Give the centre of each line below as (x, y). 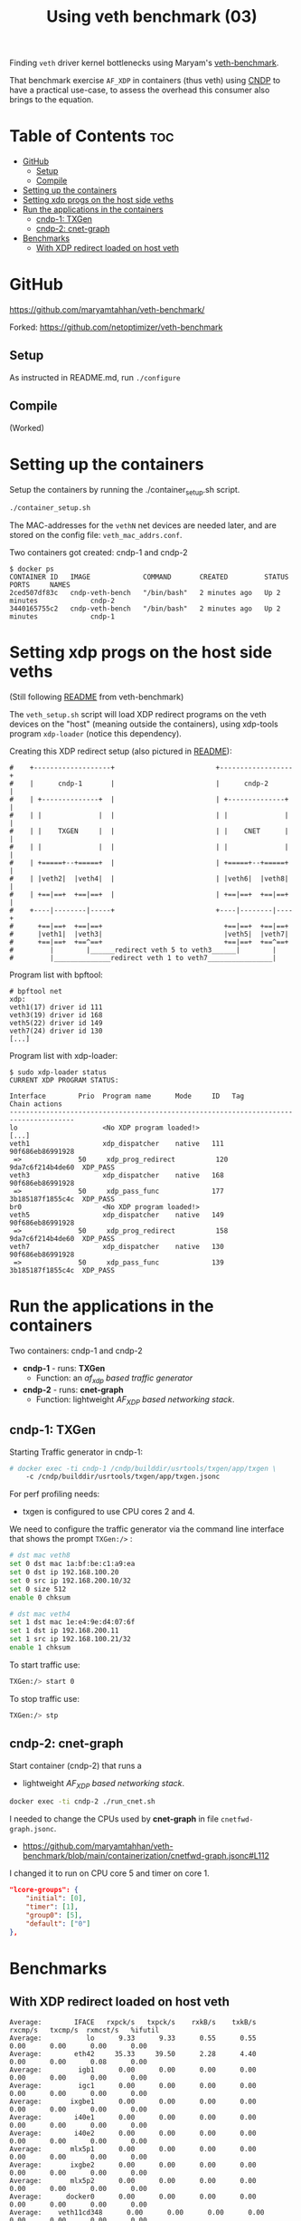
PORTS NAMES (40, 585)
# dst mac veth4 (40, 1614)
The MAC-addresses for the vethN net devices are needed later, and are (143, 525)
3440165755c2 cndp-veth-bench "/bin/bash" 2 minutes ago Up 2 (145, 609)
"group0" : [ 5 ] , (54, 1915)
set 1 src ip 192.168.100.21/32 (70, 1639)
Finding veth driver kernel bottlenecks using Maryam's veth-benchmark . (144, 63)
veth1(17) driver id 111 (56, 1007)
